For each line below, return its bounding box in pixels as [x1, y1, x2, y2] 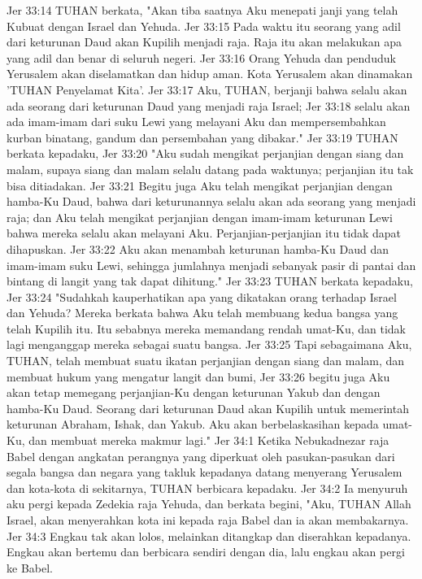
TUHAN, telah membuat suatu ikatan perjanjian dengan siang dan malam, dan [7, 352, 405, 369]
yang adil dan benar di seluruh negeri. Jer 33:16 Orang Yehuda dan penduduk [7, 49, 396, 66]
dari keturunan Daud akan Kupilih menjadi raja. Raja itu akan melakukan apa [7, 33, 402, 50]
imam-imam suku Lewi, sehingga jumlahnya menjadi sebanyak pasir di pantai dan [7, 256, 416, 273]
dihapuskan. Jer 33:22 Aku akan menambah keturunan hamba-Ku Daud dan [7, 240, 389, 257]
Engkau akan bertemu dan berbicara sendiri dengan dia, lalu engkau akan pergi [7, 543, 405, 560]
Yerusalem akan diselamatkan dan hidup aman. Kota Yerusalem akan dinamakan [7, 65, 413, 82]
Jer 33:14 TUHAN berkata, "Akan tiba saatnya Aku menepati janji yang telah [7, 2, 398, 18]
